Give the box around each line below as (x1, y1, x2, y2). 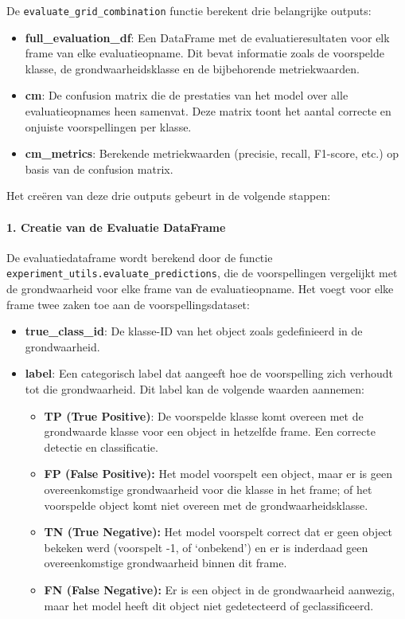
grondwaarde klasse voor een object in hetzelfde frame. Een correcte (44, 423, 376, 440)
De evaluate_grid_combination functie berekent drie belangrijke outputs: (6, 2, 372, 18)
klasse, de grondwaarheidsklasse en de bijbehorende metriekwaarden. (25, 60, 360, 76)
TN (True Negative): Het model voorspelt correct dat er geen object (44, 523, 393, 540)
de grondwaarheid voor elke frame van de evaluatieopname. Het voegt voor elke (6, 280, 394, 297)
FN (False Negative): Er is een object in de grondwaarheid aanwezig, (44, 581, 395, 597)
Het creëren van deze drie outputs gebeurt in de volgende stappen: (6, 187, 331, 204)
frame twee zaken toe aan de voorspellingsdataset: (6, 296, 250, 312)
